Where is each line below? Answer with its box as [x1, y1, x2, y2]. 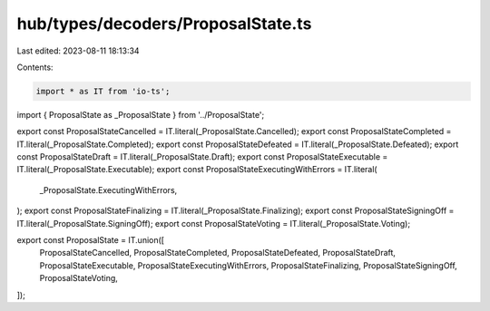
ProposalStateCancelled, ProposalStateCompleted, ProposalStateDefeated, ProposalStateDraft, [39, 248, 397, 258]
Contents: [16, 62, 54, 73]
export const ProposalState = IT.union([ [16, 235, 165, 246]
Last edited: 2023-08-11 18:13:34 [16, 45, 140, 56]
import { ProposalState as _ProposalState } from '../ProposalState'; [16, 109, 265, 120]
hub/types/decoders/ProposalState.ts [16, 14, 312, 34]
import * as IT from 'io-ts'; [35, 86, 171, 96]
